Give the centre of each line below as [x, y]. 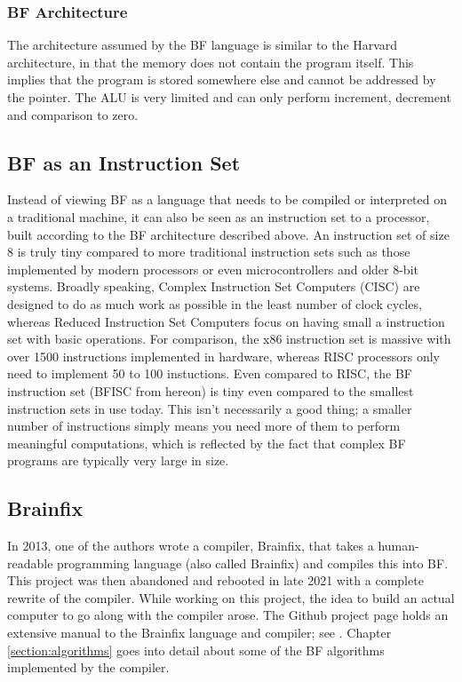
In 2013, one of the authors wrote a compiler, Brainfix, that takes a [191, 546]
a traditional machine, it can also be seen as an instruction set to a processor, [219, 216]
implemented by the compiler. [88, 667]
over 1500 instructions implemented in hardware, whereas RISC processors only [224, 356]
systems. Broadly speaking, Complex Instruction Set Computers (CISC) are [214, 286]
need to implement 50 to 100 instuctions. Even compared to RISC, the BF [210, 373]
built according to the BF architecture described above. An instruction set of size [228, 234]
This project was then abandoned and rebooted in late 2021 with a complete [215, 580]
